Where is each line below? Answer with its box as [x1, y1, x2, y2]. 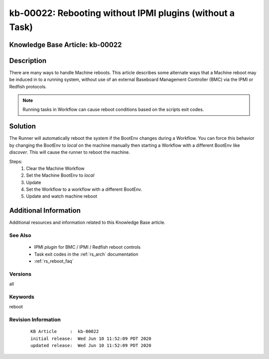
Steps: [9, 158, 22, 164]
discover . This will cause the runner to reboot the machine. [9, 149, 131, 155]
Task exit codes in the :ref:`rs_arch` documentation [34, 251, 139, 257]
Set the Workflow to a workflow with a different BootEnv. [26, 186, 142, 192]
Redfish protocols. [9, 83, 47, 89]
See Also [9, 232, 31, 239]
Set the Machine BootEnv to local [26, 172, 95, 178]
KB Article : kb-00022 [30, 329, 99, 335]
